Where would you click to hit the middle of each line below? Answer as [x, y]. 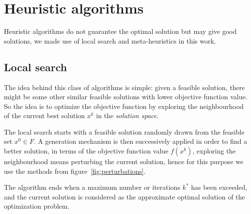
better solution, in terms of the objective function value [86, 151]
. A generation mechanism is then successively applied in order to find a [140, 141]
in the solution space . [127, 115]
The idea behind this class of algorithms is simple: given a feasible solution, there [125, 87]
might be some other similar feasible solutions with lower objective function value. [126, 97]
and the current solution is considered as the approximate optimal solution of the [125, 196]
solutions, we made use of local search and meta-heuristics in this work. [110, 40]
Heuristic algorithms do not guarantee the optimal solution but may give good [120, 31]
